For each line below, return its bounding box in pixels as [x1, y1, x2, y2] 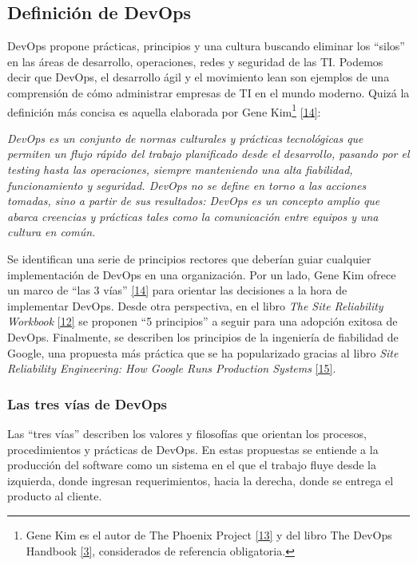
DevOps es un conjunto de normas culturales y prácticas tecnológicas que [7, 129, 363, 146]
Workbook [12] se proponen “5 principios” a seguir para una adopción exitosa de [7, 313, 398, 330]
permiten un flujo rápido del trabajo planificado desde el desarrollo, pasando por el [7, 145, 410, 162]
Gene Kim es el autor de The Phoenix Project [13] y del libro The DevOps [26, 526, 392, 543]
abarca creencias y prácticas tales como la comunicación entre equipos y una [7, 207, 379, 224]
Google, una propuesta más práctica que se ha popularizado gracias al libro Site [7, 344, 399, 361]
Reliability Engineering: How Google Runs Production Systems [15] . [7, 360, 336, 377]
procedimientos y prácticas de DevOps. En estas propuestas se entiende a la [7, 441, 379, 457]
